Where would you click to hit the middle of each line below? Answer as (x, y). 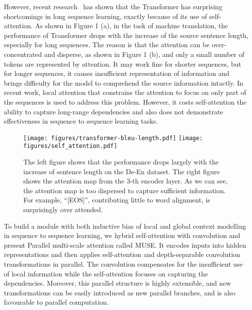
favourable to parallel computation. (56, 302)
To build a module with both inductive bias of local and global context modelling (125, 226)
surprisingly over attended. (63, 209)
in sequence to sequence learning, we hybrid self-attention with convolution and (122, 235)
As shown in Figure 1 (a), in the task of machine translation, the (132, 26)
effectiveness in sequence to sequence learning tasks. (81, 121)
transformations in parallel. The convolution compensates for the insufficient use (123, 264)
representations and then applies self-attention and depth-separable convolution (122, 254)
